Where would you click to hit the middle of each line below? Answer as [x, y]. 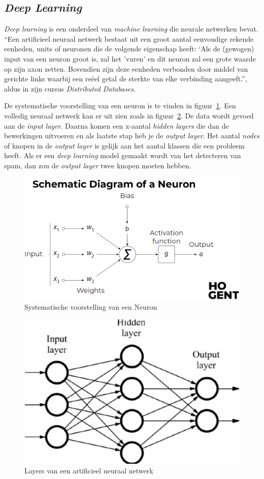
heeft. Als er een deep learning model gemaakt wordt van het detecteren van [123, 155]
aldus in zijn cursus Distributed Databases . [70, 88]
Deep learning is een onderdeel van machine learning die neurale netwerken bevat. [131, 29]
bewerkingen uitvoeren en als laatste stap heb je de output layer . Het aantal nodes [132, 136]
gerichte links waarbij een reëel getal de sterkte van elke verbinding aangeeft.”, [126, 79]
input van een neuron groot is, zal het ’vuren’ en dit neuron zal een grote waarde [130, 58]
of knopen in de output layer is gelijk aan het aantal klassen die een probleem [124, 145]
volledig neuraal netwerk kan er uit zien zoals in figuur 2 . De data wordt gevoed [129, 115]
